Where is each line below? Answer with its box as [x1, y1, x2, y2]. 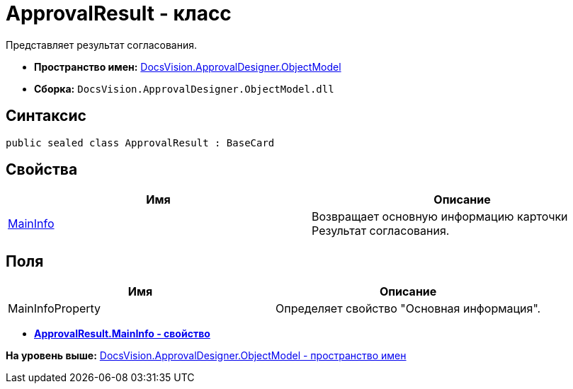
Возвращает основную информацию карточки [312, 209, 568, 224]
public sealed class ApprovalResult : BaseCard [6, 137, 275, 149]
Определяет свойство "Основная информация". [276, 301, 541, 316]
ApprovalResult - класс [6, 1, 232, 25]
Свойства [6, 161, 78, 179]
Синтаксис [6, 107, 86, 125]
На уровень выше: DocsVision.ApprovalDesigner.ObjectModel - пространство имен [6, 349, 407, 362]
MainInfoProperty [8, 301, 101, 316]
